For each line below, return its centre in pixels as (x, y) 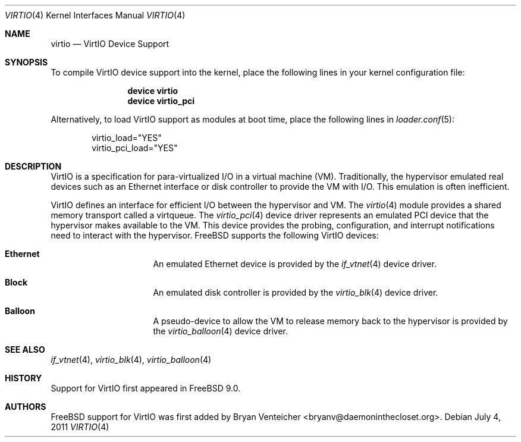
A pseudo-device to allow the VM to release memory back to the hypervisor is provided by (330, 321)
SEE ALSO (25, 349)
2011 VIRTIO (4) (80, 427)
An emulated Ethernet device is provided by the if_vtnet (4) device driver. (295, 264)
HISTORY (23, 378)
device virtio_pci (161, 101)
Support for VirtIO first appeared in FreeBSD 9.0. (146, 388)
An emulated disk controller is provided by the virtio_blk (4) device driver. (296, 292)
